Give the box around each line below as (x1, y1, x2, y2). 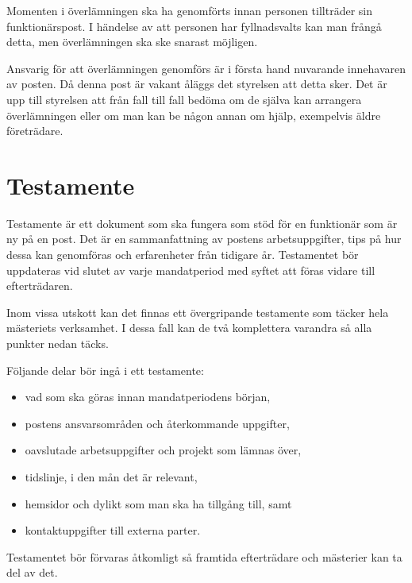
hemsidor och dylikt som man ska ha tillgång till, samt (25, 495, 292, 512)
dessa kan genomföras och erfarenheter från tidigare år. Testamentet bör (6, 246, 359, 263)
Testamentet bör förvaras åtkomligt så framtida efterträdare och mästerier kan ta (6, 548, 402, 565)
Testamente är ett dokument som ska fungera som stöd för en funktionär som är (6, 214, 398, 231)
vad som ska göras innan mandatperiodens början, (25, 388, 271, 405)
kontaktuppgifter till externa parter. (25, 522, 201, 539)
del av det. (6, 564, 58, 581)
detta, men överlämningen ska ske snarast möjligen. (6, 33, 258, 50)
